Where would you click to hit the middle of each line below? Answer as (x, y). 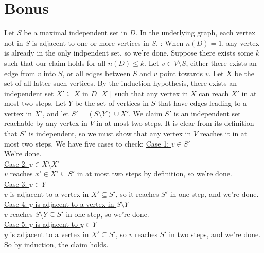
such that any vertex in (151, 93)
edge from (20, 73)
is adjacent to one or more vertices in (91, 42)
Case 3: (16, 184)
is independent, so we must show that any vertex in (110, 133)
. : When (170, 42)
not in (14, 42)
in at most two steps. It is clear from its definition (175, 123)
